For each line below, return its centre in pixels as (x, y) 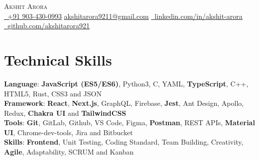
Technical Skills (58, 59)
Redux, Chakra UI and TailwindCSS (65, 113)
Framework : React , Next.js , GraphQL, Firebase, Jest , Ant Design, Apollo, (124, 103)
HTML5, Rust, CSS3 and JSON (53, 93)
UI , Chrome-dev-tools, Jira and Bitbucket (68, 132)
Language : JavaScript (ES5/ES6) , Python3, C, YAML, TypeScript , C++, (126, 83)
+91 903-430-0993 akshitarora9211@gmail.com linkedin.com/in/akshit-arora (125, 16)
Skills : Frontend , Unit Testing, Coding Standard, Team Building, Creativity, (124, 142)
